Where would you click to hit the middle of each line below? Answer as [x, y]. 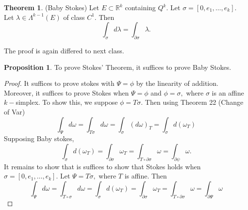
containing [140, 7]
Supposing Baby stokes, [39, 138]
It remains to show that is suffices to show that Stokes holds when [102, 166]
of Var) [15, 111]
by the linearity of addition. [177, 83]
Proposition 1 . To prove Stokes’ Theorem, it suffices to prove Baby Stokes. [118, 67]
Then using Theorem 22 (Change [194, 102]
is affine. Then [146, 176]
